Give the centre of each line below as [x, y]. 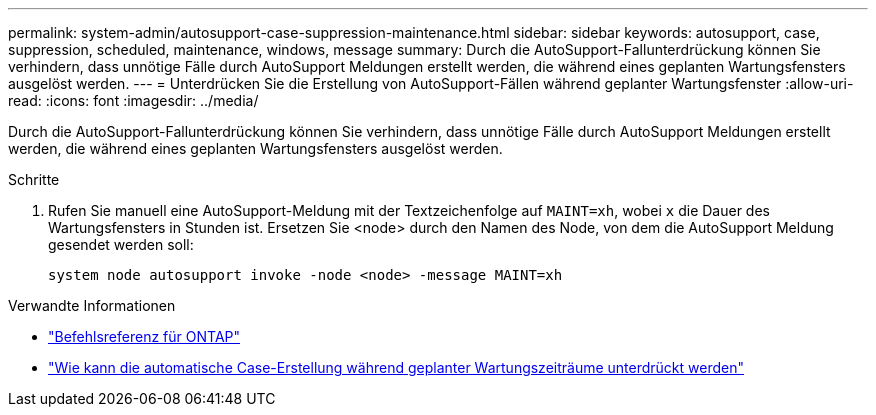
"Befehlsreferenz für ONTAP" [144, 336]
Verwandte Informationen [92, 305]
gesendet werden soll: [121, 244]
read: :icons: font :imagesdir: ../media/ [133, 100]
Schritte [34, 179]
